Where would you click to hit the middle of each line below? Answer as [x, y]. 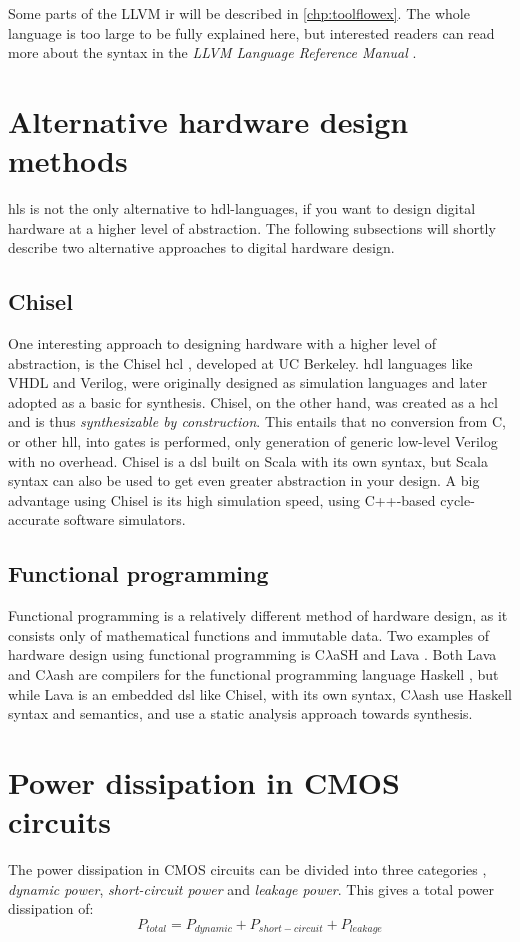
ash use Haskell [465, 693]
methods [68, 160]
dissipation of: [51, 908]
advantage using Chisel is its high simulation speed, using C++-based [222, 499]
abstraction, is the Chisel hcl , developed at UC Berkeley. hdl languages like [240, 362]
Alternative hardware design [208, 120]
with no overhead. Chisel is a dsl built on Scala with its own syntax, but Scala [248, 460]
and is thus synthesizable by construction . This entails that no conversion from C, [257, 421]
